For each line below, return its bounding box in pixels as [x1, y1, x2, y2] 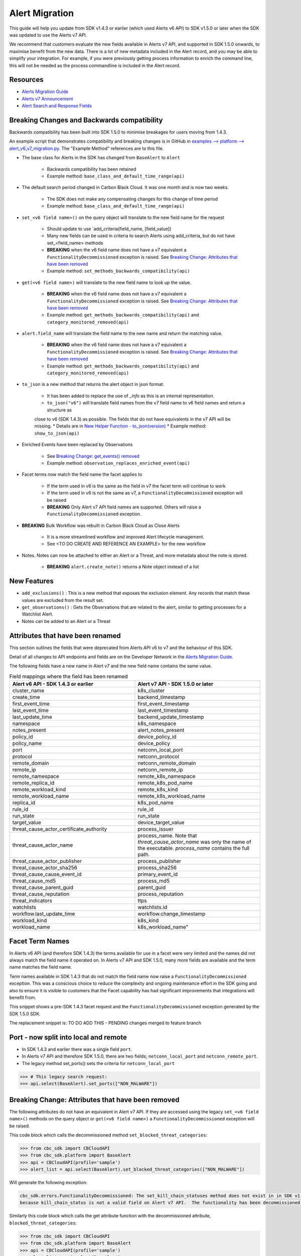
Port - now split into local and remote [9, 1033, 127, 1041]
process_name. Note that [137, 832, 197, 839]
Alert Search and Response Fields [22, 103, 92, 109]
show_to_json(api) [34, 430, 80, 436]
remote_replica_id [12, 779, 55, 786]
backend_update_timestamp [137, 713, 204, 720]
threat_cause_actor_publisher [12, 858, 82, 865]
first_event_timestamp [137, 700, 190, 707]
